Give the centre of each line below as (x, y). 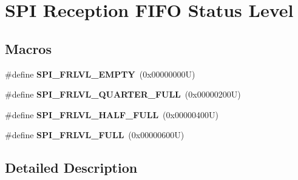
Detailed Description (71, 168)
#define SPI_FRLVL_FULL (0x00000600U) (95, 135)
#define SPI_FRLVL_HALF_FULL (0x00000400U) (112, 114)
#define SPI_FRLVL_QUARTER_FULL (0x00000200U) (123, 94)
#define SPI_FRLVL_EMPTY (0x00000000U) (100, 74)
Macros (28, 48)
